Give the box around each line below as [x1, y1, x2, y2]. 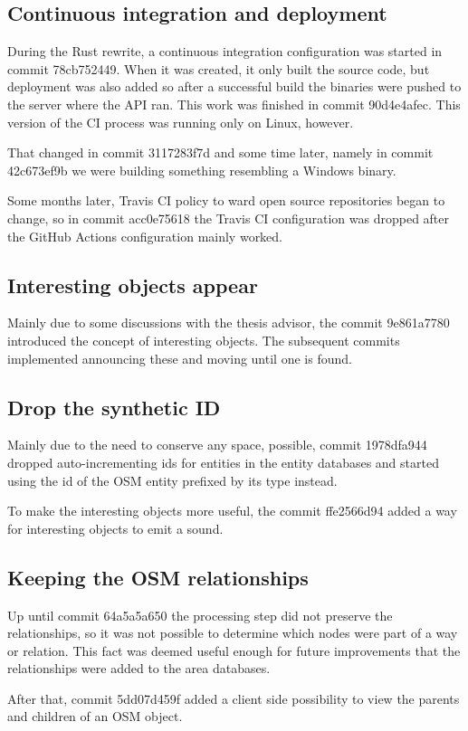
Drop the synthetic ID [7, 393, 221, 421]
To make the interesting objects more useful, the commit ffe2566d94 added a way [7, 501, 457, 520]
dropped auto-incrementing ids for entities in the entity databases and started [7, 452, 439, 471]
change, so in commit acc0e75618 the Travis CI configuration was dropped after [7, 208, 450, 227]
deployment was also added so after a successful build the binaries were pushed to [7, 77, 462, 96]
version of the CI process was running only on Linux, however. [7, 112, 354, 131]
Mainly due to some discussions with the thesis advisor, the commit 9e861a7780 [7, 313, 450, 332]
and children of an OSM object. [7, 707, 183, 726]
